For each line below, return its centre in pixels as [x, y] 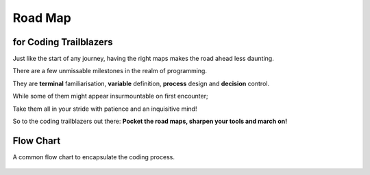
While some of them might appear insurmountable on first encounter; [110, 96]
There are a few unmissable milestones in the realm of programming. [110, 71]
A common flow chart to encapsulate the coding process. [94, 157]
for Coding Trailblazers [63, 42]
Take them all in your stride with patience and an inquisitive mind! [105, 109]
